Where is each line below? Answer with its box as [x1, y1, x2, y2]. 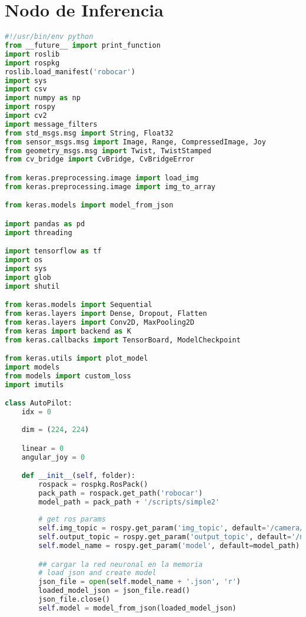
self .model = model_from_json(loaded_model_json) [38, 603, 237, 612]
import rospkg [5, 58, 60, 67]
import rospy [5, 103, 55, 111]
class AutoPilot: [5, 399, 72, 408]
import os [5, 256, 43, 265]
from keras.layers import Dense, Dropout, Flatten [5, 309, 207, 318]
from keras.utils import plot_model [5, 354, 148, 363]
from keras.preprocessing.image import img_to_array [5, 182, 215, 191]
